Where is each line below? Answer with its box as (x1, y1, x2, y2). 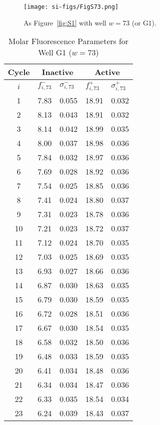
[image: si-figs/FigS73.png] (24, 3, 119, 10)
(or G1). (132, 17, 157, 27)
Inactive (42, 66, 74, 78)
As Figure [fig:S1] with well (24, 17, 107, 27)
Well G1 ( (38, 47, 72, 58)
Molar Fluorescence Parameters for (8, 35, 129, 47)
